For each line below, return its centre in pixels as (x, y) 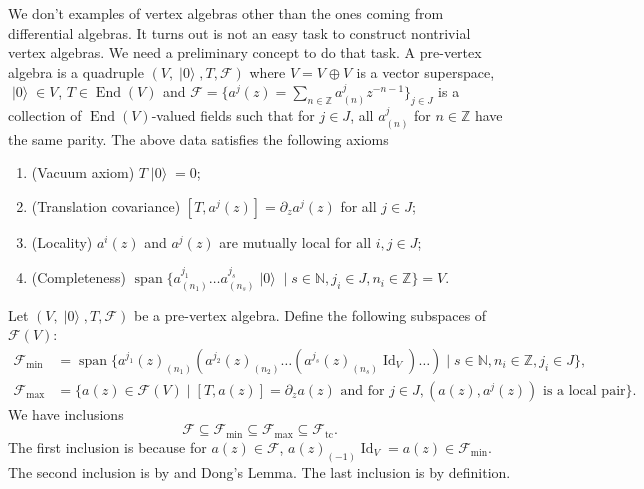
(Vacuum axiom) (83, 172)
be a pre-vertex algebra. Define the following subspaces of (310, 314)
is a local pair (584, 390)
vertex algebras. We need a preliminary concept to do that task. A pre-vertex (245, 52)
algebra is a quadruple (76, 71)
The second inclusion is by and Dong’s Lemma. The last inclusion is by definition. (259, 471)
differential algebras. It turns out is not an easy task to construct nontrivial (239, 32)
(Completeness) (79, 277)
